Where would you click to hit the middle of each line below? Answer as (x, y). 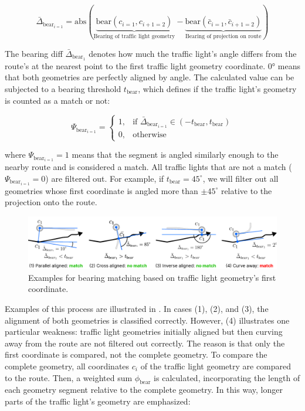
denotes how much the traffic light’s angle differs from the (193, 53)
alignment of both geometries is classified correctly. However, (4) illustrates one (147, 320)
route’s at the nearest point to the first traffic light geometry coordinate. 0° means (152, 65)
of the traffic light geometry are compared (216, 366)
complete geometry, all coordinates (67, 366)
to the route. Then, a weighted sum (69, 377)
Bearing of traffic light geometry (134, 37)
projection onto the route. (51, 202)
